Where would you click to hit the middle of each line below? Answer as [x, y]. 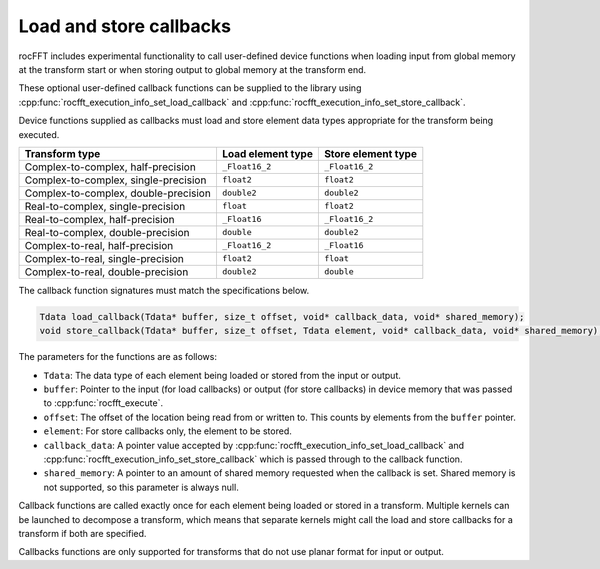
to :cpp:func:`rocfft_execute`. [103, 403]
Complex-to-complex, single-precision [115, 180]
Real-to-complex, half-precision [99, 219]
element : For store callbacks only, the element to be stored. [167, 431]
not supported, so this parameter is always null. [141, 487]
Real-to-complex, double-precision [107, 232]
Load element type [267, 153]
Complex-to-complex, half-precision [110, 167]
